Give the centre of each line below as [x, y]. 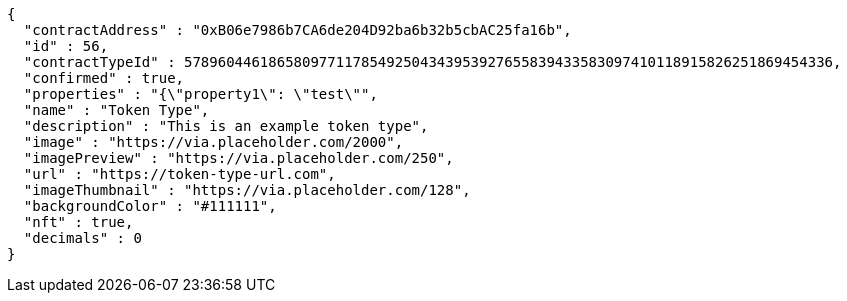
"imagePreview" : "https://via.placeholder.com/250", [238, 158]
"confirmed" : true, [104, 78]
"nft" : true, [78, 222]
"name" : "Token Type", [116, 110]
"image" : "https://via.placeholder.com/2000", [213, 142]
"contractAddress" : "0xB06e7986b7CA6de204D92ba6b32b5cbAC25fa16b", [297, 30]
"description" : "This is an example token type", [226, 126]
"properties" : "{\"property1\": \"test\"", [200, 94]
